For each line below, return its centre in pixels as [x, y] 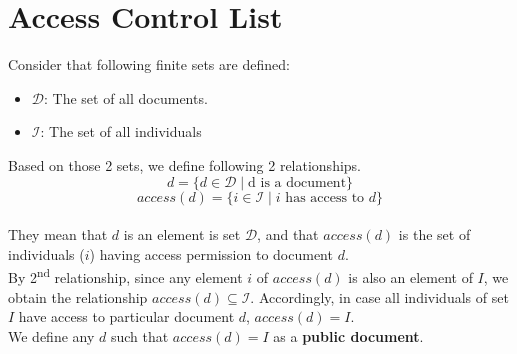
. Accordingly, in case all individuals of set [379, 296]
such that [139, 335]
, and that [288, 234]
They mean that [58, 234]
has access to [325, 197]
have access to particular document [126, 316]
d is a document [297, 182]
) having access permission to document [211, 253]
